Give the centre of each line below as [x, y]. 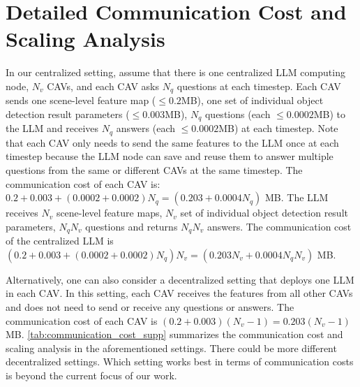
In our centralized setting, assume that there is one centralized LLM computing [175, 72]
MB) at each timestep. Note [278, 128]
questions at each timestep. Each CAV [259, 86]
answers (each [146, 128]
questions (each [238, 114]
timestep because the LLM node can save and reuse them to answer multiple [170, 156]
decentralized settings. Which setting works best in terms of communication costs [180, 362]
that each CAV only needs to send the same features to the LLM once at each [172, 142]
